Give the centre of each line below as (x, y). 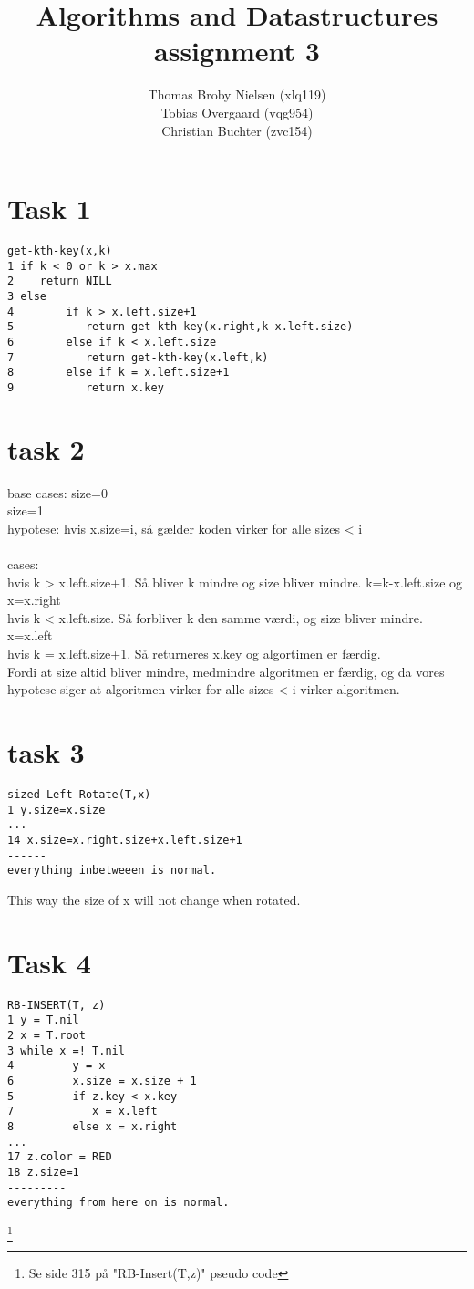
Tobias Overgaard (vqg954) (237, 112)
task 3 (46, 752)
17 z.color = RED (60, 1157)
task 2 (46, 448)
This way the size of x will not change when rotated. (154, 899)
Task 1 (49, 208)
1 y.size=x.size (57, 810)
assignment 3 (237, 51)
